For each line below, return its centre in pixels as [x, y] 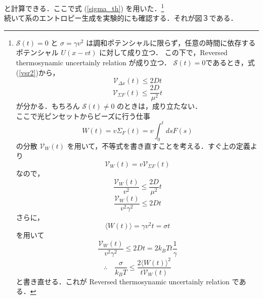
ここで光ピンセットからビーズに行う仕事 [83, 116]
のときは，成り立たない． [160, 106]
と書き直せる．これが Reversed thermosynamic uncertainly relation [123, 281]
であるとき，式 [230, 62]
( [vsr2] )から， [38, 72]
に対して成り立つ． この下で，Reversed [163, 52]
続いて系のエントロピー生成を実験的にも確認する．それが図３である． [121, 18]
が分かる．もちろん [48, 106]
